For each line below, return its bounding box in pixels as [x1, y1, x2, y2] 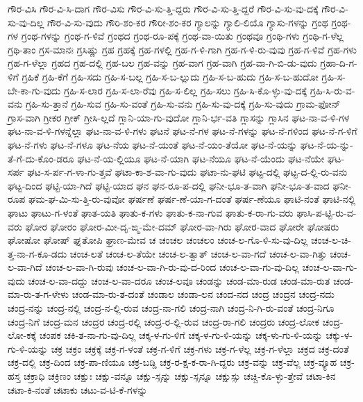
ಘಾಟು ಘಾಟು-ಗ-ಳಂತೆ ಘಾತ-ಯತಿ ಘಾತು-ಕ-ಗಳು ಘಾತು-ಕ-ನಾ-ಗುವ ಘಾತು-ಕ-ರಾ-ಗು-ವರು [8, 205, 294, 219]
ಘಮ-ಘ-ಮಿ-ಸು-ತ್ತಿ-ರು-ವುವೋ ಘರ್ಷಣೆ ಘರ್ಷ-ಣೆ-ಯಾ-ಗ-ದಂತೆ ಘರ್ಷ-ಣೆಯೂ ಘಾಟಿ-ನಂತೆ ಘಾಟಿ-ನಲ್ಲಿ [28, 192, 356, 206]
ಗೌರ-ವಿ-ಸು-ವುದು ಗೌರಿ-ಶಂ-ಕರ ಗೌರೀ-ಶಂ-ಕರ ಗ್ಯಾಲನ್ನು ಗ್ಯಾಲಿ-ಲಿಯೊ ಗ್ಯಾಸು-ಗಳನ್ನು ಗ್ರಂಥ [47, 15, 328, 29]
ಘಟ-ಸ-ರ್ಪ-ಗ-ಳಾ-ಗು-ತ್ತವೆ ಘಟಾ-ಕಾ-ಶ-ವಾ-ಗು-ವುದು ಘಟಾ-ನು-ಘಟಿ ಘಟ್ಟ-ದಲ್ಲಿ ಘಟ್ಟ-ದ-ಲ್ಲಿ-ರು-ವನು [27, 165, 348, 179]
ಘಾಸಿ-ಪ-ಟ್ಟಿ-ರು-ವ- [296, 205, 357, 219]
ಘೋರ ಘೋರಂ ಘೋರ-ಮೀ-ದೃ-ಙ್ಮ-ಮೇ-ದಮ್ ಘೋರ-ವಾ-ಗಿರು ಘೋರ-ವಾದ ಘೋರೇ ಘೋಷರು [25, 219, 339, 233]
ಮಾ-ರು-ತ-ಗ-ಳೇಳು [8, 287, 69, 301]
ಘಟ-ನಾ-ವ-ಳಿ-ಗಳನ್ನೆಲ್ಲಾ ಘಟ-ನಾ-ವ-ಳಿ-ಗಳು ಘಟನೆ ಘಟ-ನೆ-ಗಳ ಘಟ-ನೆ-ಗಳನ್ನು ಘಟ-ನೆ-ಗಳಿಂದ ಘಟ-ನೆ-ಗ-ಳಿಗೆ [8, 124, 357, 138]
